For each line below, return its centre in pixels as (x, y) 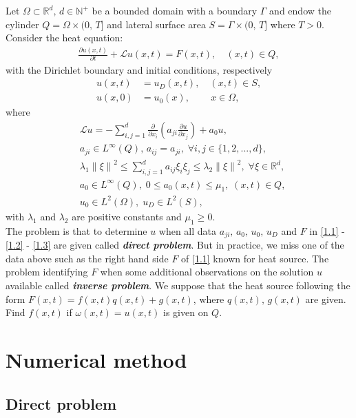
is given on (186, 312)
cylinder (22, 24)
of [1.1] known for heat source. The (255, 258)
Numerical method (96, 359)
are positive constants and (127, 216)
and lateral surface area (156, 24)
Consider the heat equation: (64, 38)
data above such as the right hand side (87, 258)
